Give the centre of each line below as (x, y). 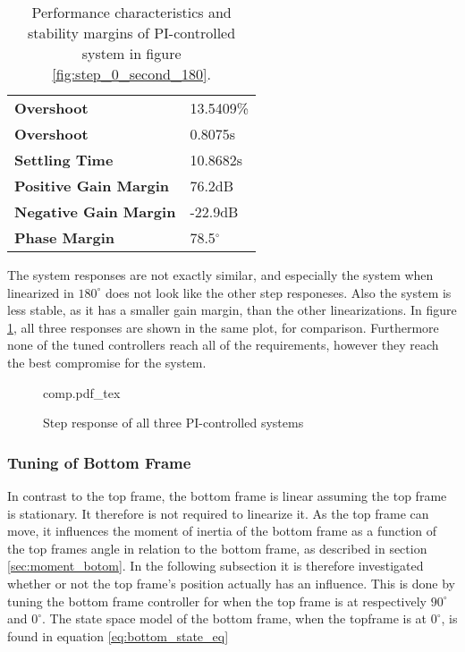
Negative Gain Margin (95, 212)
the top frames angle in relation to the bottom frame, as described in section (217, 548)
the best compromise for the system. (107, 362)
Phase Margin (65, 237)
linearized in (41, 292)
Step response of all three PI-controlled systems (173, 423)
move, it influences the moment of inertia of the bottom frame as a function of (222, 531)
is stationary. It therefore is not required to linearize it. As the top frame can (218, 513)
